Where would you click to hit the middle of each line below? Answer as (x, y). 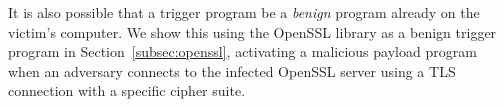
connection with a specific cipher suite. (127, 90)
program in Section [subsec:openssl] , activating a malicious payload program (242, 51)
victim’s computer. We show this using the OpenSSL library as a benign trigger (252, 31)
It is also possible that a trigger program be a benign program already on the (244, 12)
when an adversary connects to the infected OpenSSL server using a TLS (232, 70)
